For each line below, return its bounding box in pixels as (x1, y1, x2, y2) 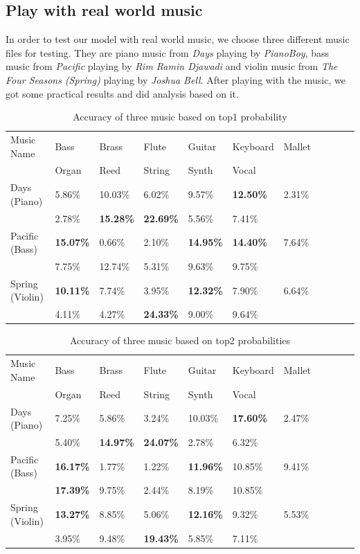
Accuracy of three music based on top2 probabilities (69, 333, 291, 348)
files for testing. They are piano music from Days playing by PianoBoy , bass (6, 45, 329, 60)
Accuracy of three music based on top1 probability (73, 109, 287, 124)
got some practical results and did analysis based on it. (6, 86, 239, 100)
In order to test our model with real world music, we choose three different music (6, 32, 350, 46)
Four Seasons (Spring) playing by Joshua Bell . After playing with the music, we (6, 72, 345, 87)
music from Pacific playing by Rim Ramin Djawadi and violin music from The (6, 59, 338, 73)
